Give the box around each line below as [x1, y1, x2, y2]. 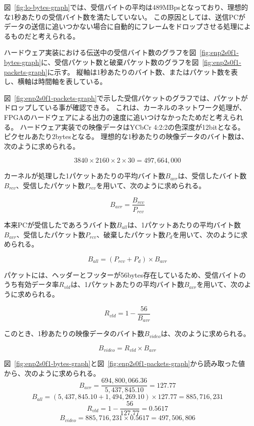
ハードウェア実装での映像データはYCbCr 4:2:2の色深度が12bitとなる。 [20, 121, 245, 132]
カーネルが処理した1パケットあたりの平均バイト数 [4, 170, 165, 181]
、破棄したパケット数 [97, 229, 166, 239]
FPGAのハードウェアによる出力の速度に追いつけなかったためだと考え [4, 112, 229, 122]
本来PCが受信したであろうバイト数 [4, 220, 117, 230]
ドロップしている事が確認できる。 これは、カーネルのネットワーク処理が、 [4, 102, 246, 113]
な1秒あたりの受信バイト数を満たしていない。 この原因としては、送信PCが [4, 11, 246, 22]
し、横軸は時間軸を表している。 [4, 76, 107, 86]
